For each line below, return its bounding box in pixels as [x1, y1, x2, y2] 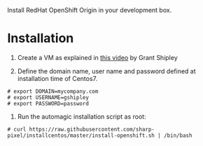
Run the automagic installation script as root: [17, 112, 146, 121]
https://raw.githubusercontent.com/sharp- [29, 126, 155, 133]
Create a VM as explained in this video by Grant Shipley [17, 53, 178, 61]
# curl [7, 126, 27, 133]
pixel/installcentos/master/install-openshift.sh [7, 132, 155, 139]
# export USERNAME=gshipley [7, 94, 90, 101]
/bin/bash [163, 132, 192, 139]
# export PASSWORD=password [7, 100, 90, 107]
